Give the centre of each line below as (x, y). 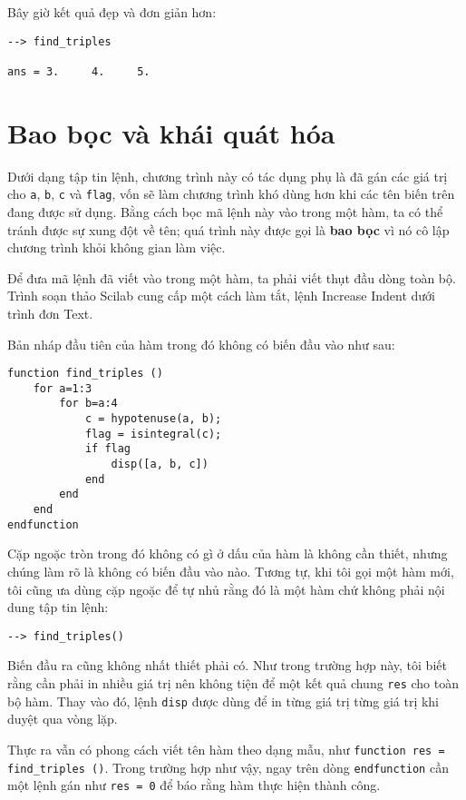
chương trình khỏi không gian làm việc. (116, 247)
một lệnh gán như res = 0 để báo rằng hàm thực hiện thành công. (194, 785)
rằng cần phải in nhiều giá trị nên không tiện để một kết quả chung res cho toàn (233, 682)
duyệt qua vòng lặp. (63, 719)
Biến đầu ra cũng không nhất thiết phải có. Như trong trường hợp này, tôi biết (227, 665)
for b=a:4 (88, 404)
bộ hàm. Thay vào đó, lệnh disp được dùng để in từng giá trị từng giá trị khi (223, 701)
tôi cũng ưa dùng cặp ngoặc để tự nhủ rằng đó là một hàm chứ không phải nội (226, 589)
